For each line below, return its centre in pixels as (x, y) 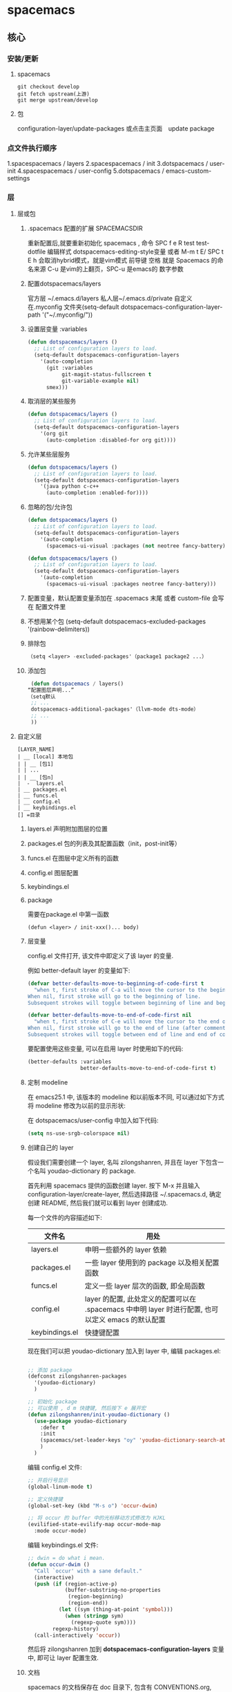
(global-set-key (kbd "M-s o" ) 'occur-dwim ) (93, 1505)
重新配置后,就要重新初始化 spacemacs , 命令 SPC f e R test (111, 243)
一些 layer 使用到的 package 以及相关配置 (152, 1262)
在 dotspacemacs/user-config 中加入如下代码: (93, 1120)
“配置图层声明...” (51, 690)
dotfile (37, 252)
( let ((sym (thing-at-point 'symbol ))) (116, 1610)
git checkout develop (48, 86)
